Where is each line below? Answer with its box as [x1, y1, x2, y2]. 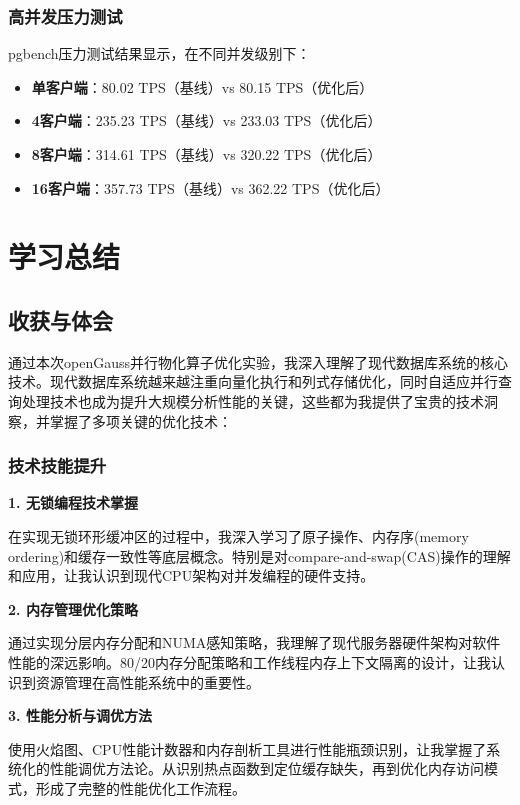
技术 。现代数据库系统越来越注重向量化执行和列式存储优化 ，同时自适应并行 [8, 371, 498, 392]
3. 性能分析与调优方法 [8, 705, 152, 726]
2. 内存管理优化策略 [8, 598, 138, 619]
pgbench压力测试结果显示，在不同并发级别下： [8, 43, 311, 64]
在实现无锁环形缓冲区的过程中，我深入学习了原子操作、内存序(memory [8, 525, 469, 546]
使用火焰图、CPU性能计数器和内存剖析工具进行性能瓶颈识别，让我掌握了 [8, 738, 487, 759]
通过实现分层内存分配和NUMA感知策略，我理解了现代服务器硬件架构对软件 [8, 632, 501, 653]
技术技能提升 [8, 453, 107, 478]
